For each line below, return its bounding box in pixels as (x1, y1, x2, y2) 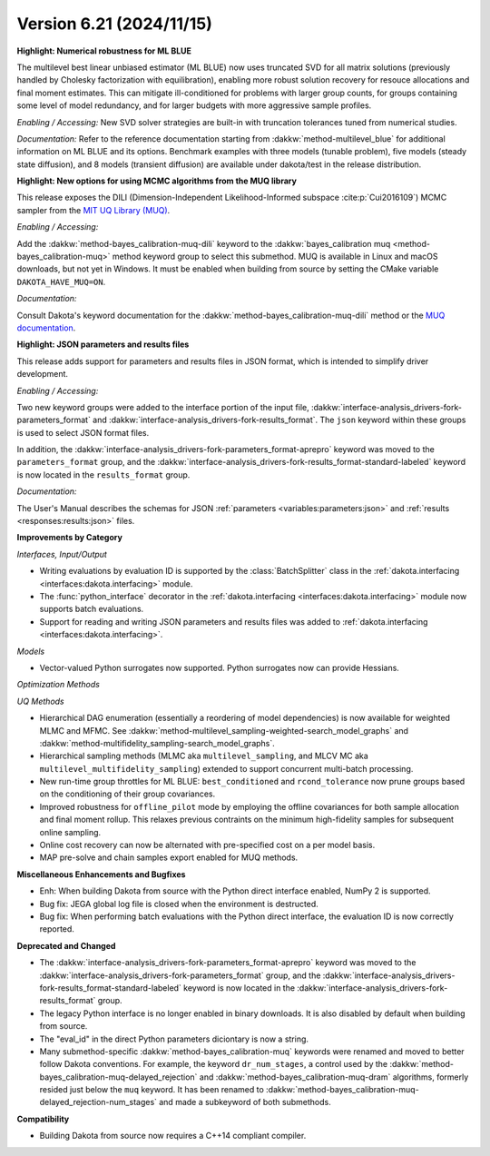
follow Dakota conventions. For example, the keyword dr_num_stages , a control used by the (39, 1059, 388, 1070)
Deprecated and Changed (16, 940, 116, 951)
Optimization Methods (16, 679, 100, 690)
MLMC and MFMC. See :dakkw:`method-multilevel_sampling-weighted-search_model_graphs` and (39, 725, 408, 736)
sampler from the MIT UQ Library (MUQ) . (16, 204, 171, 215)
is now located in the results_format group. (16, 469, 191, 480)
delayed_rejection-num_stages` (39, 1097, 158, 1108)
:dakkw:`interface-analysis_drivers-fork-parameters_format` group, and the (39, 970, 321, 981)
